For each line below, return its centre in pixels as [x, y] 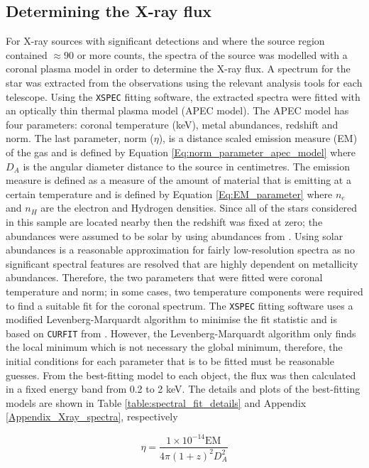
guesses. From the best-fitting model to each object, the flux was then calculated [181, 375]
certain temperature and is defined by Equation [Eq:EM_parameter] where [169, 194]
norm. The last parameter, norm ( [80, 138]
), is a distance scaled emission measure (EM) [258, 138]
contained [27, 54]
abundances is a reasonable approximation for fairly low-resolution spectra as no [180, 250]
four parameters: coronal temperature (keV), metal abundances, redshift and [172, 124]
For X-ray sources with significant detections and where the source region [165, 41]
